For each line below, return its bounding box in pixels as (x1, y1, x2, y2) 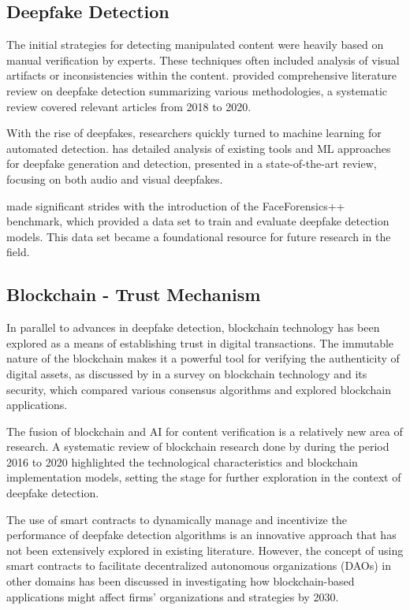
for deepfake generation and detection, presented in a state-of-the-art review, (6, 155, 377, 172)
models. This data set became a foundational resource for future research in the (6, 228, 391, 244)
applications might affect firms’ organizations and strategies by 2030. (6, 588, 339, 604)
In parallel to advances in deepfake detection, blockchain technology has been (6, 319, 380, 336)
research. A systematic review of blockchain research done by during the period (6, 438, 389, 455)
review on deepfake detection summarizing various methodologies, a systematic (6, 82, 388, 99)
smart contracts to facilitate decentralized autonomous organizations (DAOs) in (6, 557, 391, 574)
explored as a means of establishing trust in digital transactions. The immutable (6, 334, 394, 351)
